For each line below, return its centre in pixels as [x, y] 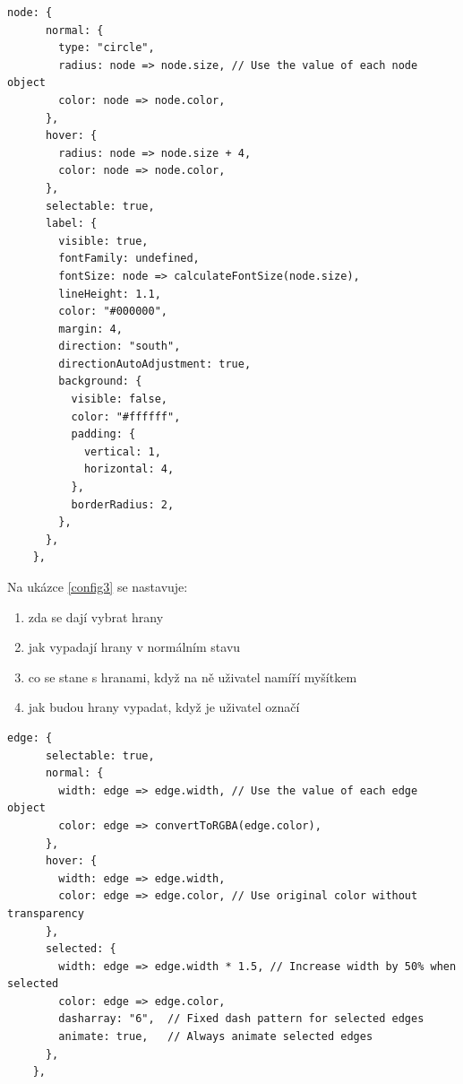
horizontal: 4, [129, 469]
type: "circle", [107, 48]
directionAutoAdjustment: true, [155, 364]
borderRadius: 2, [123, 504]
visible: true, [103, 241]
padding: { [103, 434]
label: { [71, 224]
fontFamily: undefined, [129, 259]
